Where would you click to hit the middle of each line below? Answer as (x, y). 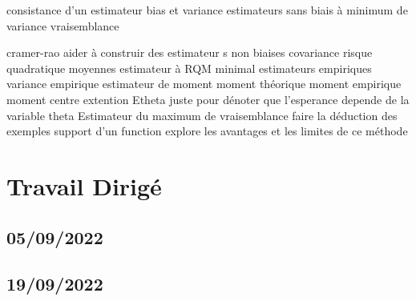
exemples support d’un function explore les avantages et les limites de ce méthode (207, 131)
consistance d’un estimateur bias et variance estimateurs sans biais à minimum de (207, 10)
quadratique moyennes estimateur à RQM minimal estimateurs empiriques (189, 68)
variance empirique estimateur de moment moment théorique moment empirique (204, 84)
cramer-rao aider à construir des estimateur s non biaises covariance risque (190, 52)
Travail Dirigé (84, 185)
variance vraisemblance (63, 25)
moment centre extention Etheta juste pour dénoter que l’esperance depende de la (208, 99)
